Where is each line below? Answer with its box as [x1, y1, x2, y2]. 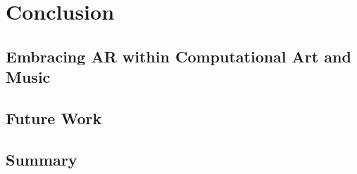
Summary [6, 148, 77, 170]
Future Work [6, 107, 102, 128]
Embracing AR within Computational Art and [6, 45, 351, 67]
